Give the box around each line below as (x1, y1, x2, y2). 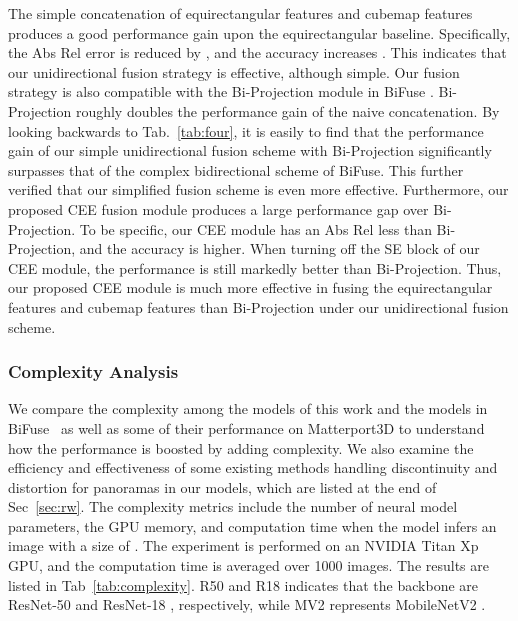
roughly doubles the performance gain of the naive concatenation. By (75, 100, 500, 121)
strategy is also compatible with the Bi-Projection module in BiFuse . (8, 81, 434, 102)
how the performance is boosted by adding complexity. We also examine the (8, 437, 474, 458)
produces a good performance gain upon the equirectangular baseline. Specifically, (8, 22, 511, 43)
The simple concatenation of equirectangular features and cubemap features (8, 3, 473, 23)
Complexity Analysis (8, 359, 179, 384)
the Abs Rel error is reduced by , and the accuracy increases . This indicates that (8, 42, 507, 63)
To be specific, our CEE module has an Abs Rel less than (79, 218, 432, 239)
